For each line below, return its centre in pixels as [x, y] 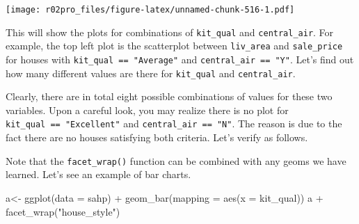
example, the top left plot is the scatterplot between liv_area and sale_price [174, 46]
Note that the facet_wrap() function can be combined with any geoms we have [176, 160]
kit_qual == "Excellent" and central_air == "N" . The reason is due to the [174, 123]
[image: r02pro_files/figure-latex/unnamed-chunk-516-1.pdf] [150, 10]
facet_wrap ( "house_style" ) [63, 211]
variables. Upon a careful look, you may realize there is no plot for [147, 110]
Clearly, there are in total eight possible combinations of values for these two [169, 96]
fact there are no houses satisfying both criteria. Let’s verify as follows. [157, 137]
